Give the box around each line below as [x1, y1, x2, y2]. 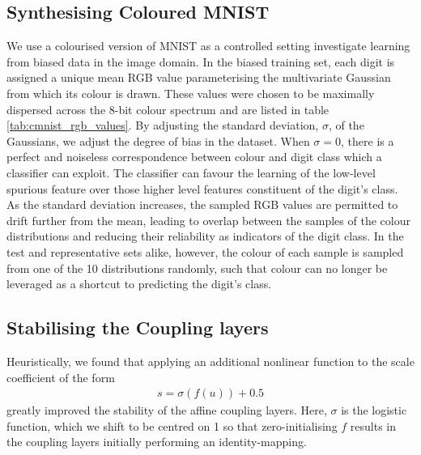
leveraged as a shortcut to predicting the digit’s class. [6, 275, 272, 292]
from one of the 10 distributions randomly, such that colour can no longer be [6, 259, 388, 276]
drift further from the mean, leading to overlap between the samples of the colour [6, 211, 410, 228]
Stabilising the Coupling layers [6, 315, 269, 340]
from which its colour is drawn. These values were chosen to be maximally [6, 84, 375, 101]
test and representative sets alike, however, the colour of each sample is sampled [6, 243, 404, 260]
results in [350, 417, 397, 434]
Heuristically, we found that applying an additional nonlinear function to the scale [6, 352, 415, 369]
